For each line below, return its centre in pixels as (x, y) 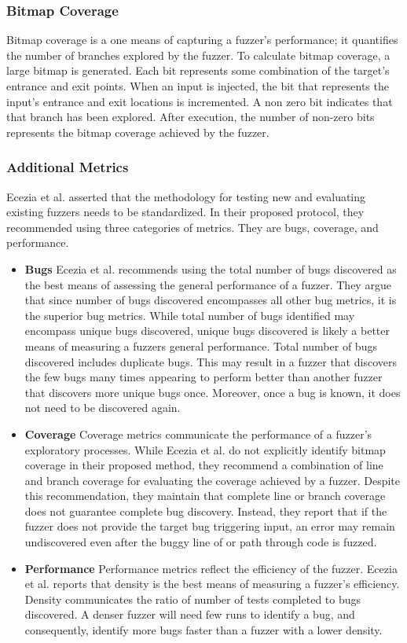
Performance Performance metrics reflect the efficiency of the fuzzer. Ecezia (211, 568)
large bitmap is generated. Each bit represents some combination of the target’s (198, 70)
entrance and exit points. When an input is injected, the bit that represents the (198, 86)
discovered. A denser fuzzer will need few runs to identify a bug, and (190, 614)
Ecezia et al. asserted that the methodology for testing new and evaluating (186, 196)
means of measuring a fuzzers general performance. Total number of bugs (201, 345)
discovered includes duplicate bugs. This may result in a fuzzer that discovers (211, 361)
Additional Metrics (68, 167)
